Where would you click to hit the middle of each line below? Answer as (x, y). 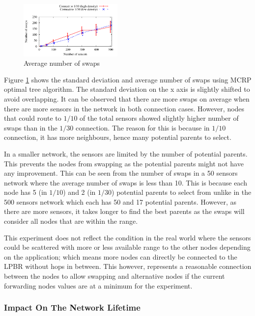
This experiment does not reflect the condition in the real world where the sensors (127, 237)
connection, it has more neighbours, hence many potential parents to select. (118, 137)
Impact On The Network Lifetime (72, 307)
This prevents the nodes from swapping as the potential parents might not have (124, 163)
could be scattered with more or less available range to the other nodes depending (127, 247)
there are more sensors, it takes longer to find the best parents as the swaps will (124, 211)
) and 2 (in (79, 192)
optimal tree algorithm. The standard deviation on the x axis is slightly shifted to (127, 89)
